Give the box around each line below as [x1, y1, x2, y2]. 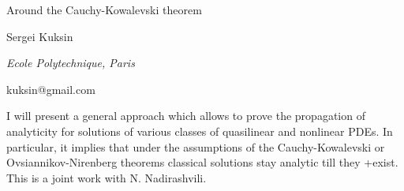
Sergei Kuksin [6, 28, 73, 44]
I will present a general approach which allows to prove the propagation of [6, 107, 365, 124]
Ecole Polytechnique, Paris [6, 54, 135, 71]
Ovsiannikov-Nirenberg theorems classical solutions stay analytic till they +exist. [6, 154, 398, 170]
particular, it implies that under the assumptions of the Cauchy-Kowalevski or [6, 138, 385, 155]
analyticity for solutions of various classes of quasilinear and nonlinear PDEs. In [6, 122, 393, 139]
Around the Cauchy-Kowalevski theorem [6, 2, 202, 17]
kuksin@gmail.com [6, 81, 95, 97]
